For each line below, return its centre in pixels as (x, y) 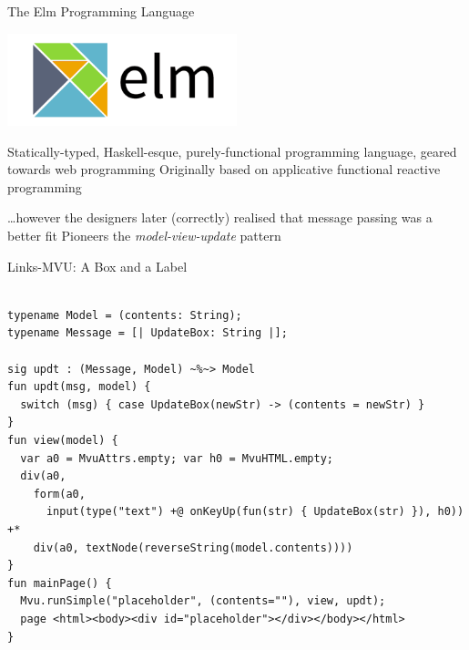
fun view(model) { (63, 440)
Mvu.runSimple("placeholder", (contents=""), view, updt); (203, 601)
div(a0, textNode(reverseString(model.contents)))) (193, 547)
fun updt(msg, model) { (79, 387)
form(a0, (59, 494)
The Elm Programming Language (101, 11)
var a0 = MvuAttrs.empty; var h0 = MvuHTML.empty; (177, 458)
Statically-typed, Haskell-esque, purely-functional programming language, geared (232, 151)
